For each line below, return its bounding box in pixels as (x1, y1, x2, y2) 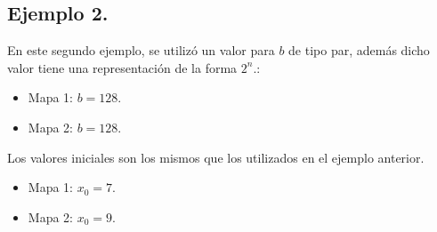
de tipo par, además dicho (288, 41, 430, 60)
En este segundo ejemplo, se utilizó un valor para (7, 41, 275, 60)
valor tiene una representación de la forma (7, 58, 238, 76)
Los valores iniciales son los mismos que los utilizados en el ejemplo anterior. (7, 148, 425, 166)
